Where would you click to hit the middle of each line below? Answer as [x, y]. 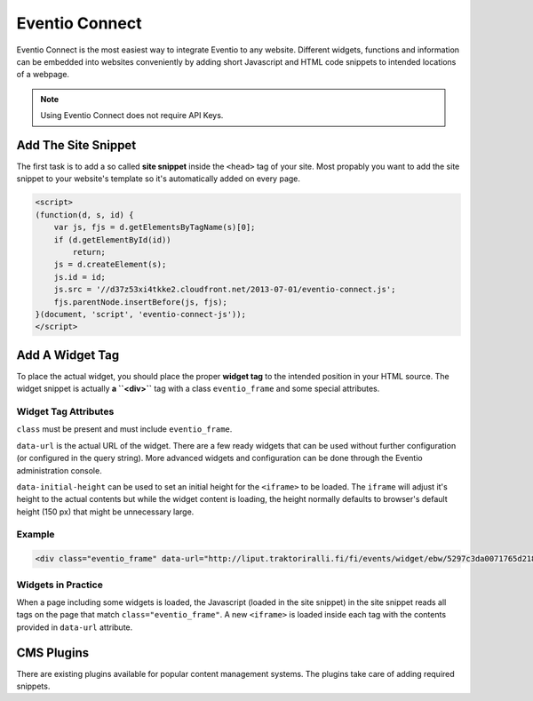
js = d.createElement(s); [110, 265]
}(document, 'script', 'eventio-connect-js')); [140, 314]
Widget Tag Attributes [65, 411]
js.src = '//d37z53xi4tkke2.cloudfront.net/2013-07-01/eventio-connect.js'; [225, 290]
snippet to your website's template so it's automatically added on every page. [159, 179]
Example [36, 535]
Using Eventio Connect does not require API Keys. [132, 116]
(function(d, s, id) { [84, 215]
